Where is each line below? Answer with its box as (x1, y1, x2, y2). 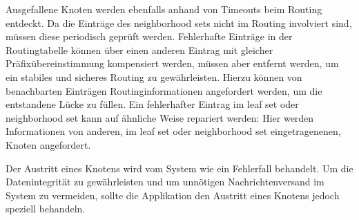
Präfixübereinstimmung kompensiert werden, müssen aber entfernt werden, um (6, 56, 339, 71)
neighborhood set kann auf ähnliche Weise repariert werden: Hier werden (6, 110, 314, 125)
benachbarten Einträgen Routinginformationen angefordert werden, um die (6, 83, 322, 98)
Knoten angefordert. (6, 137, 91, 152)
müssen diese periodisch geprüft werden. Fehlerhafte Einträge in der (6, 29, 293, 44)
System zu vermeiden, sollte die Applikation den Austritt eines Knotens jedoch (6, 187, 340, 202)
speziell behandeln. (6, 201, 86, 216)
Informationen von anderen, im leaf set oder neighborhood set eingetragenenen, (6, 124, 341, 138)
